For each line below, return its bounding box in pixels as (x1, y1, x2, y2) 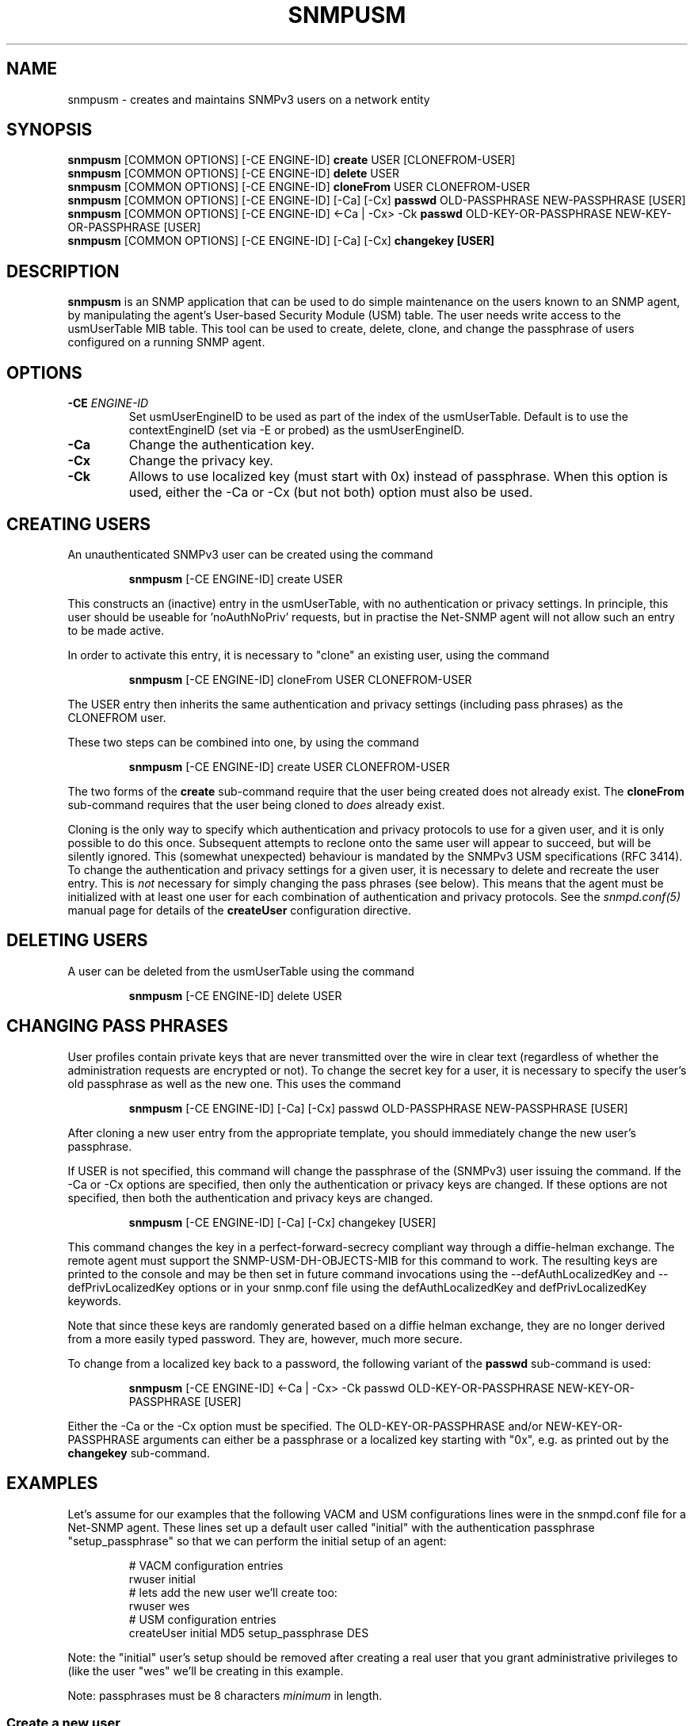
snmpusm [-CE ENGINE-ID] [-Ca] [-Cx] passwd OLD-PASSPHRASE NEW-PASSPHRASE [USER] (128, 1101, 628, 1115)
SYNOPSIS (6, 120, 93, 140)
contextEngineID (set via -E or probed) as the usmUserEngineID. (128, 423, 465, 437)
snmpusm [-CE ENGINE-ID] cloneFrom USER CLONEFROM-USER (128, 672, 472, 686)
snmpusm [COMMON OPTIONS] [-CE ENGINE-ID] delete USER (67, 166, 400, 181)
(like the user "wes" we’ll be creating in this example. (67, 1663, 344, 1678)
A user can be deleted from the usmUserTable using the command (67, 964, 414, 978)
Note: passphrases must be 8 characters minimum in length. (67, 1688, 383, 1702)
